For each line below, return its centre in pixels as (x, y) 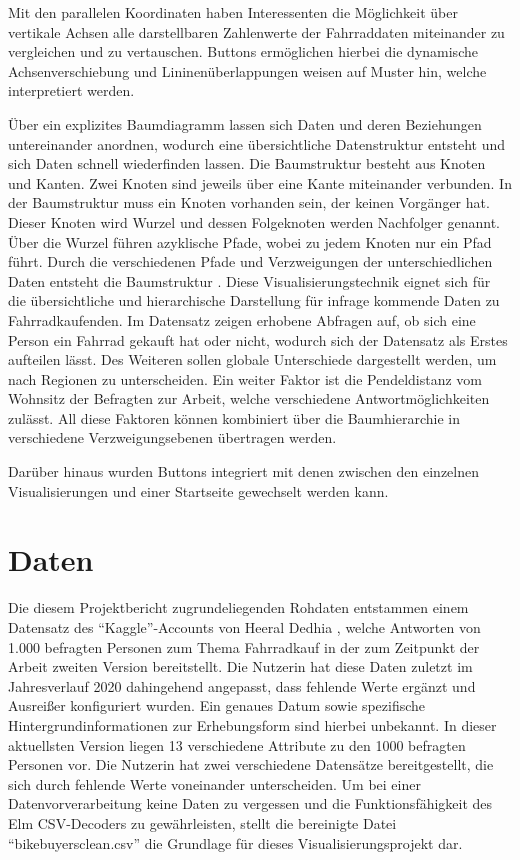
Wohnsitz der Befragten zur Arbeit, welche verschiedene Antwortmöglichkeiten (249, 398)
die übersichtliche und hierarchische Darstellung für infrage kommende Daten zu (254, 300)
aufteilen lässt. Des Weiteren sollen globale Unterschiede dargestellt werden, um (252, 359)
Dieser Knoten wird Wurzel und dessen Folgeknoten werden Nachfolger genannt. (254, 221)
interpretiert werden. (71, 90)
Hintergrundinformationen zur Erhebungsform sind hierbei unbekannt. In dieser (252, 724)
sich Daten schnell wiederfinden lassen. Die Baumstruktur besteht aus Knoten (247, 163)
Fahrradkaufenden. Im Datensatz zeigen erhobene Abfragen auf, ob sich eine (242, 319)
